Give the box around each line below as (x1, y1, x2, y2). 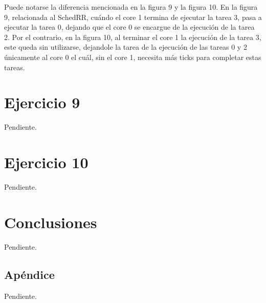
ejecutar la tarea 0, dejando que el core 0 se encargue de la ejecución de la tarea (4, 22, 255, 32)
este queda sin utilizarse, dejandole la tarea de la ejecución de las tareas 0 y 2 (4, 42, 247, 52)
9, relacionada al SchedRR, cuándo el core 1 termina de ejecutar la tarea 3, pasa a (4, 11, 262, 22)
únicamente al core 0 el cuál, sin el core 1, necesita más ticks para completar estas (4, 51, 261, 62)
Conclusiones (4, 211, 97, 232)
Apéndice (4, 266, 55, 282)
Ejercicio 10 (4, 152, 88, 173)
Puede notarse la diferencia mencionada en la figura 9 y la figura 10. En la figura (4, 2, 258, 12)
